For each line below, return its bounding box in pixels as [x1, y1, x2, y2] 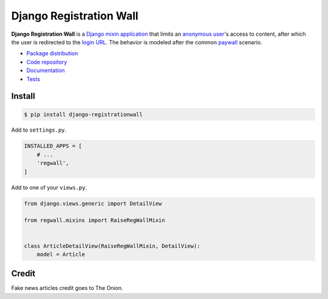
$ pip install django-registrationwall [24, 111, 143, 118]
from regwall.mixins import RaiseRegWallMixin [24, 217, 165, 224]
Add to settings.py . [11, 126, 67, 133]
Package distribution [26, 50, 78, 57]
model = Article [36, 250, 85, 258]
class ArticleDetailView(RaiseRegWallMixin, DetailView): [24, 243, 200, 249]
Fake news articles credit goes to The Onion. [11, 284, 123, 292]
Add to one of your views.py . [11, 184, 87, 191]
